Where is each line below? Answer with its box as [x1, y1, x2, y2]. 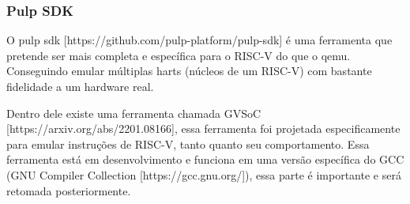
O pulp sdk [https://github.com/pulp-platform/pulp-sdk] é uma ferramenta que [6, 32, 393, 48]
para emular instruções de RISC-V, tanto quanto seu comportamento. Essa [6, 135, 370, 152]
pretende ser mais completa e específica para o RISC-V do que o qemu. [6, 47, 351, 63]
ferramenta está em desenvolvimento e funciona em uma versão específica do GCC [6, 151, 404, 168]
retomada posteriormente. [6, 182, 131, 198]
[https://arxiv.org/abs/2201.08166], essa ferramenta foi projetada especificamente [6, 120, 401, 137]
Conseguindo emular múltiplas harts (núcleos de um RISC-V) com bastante [6, 62, 372, 79]
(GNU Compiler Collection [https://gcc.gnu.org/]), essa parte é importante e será [6, 166, 401, 183]
